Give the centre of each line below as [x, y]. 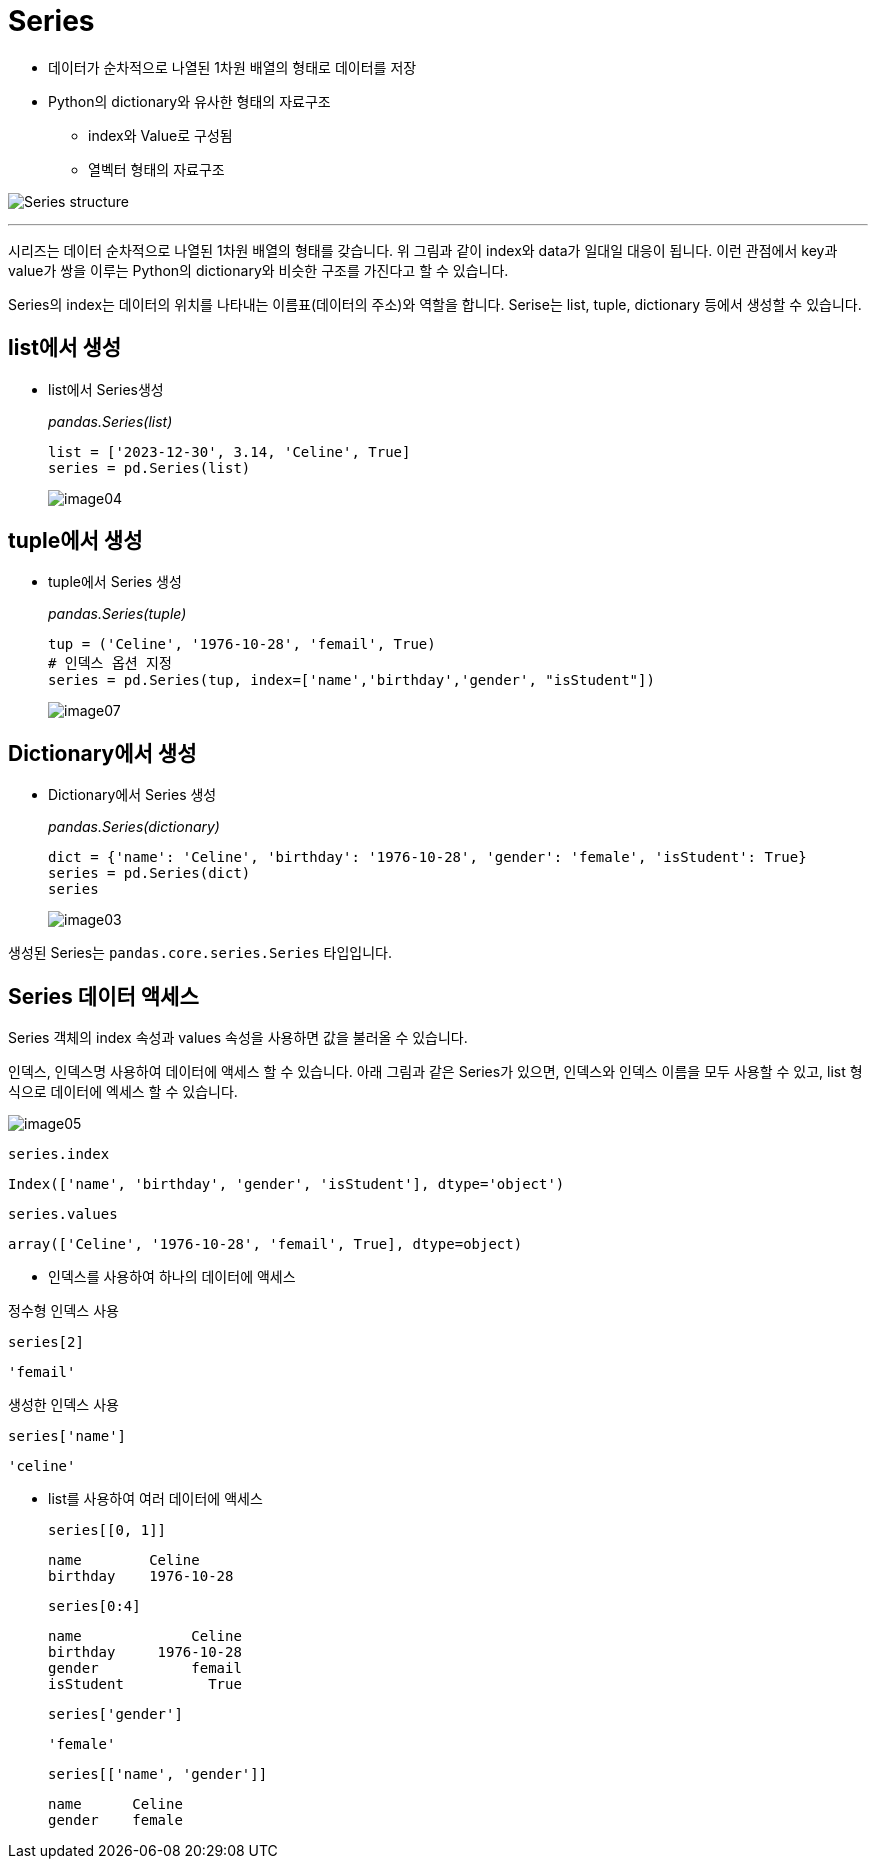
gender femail [145, 1668]
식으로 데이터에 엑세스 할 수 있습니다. [123, 1092]
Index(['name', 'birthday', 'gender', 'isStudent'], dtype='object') [286, 1184]
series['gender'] [115, 1714]
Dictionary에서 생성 [102, 753]
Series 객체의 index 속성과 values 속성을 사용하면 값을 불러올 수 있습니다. [238, 1038]
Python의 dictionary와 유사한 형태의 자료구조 [189, 101]
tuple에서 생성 [75, 541]
